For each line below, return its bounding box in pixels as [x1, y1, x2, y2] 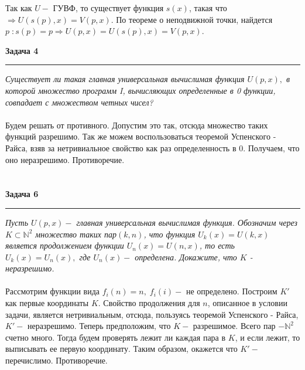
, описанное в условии [207, 297, 287, 309]
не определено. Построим [186, 285, 277, 297]
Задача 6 [5, 188, 39, 200]
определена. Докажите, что [135, 250, 237, 263]
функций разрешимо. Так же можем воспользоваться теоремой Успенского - [5, 130, 276, 142]
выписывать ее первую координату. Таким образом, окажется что [5, 342, 238, 355]
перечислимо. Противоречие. [5, 354, 108, 366]
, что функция [143, 228, 196, 240]
